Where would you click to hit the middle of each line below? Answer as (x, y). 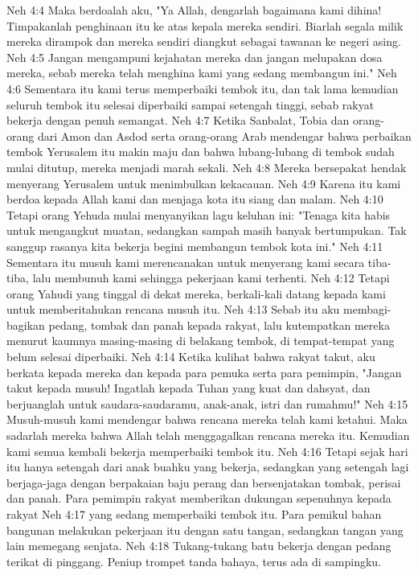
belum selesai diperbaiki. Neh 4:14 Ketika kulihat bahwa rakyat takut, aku (191, 357)
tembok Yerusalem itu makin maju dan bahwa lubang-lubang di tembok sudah (201, 152)
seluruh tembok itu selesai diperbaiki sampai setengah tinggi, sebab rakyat (191, 104)
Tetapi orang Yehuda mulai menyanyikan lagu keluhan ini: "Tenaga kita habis (199, 214)
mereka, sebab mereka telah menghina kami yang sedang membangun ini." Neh (202, 73)
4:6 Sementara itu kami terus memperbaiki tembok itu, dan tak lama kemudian (203, 88)
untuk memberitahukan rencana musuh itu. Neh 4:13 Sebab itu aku (173, 309)
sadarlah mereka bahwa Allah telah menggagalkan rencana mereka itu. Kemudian (208, 435)
